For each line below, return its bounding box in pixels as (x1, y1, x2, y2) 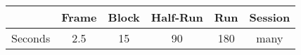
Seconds (11, 30, 51, 46)
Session (249, 9, 290, 25)
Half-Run (150, 9, 203, 25)
